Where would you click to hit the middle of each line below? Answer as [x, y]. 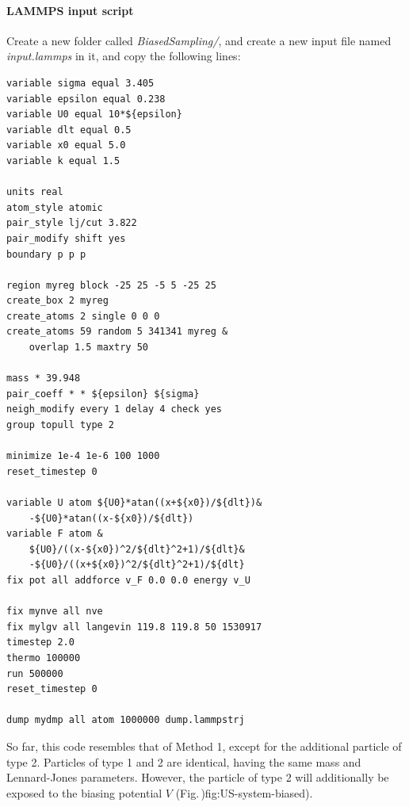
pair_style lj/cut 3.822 [72, 223]
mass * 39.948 [44, 379]
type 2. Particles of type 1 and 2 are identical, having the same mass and [184, 761]
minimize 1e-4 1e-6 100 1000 [83, 456]
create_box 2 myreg [57, 301]
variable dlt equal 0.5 [69, 130]
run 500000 [35, 673]
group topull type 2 [61, 425]
